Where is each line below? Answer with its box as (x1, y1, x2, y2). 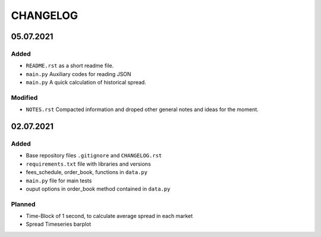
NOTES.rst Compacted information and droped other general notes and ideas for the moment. (26, 106, 259, 113)
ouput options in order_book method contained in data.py (26, 185, 171, 192)
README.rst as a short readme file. (26, 62, 114, 69)
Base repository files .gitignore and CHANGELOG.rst (26, 152, 162, 159)
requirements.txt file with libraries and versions (26, 160, 151, 168)
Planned (11, 200, 36, 208)
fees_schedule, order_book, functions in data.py (26, 169, 148, 176)
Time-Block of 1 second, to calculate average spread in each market (26, 213, 193, 220)
